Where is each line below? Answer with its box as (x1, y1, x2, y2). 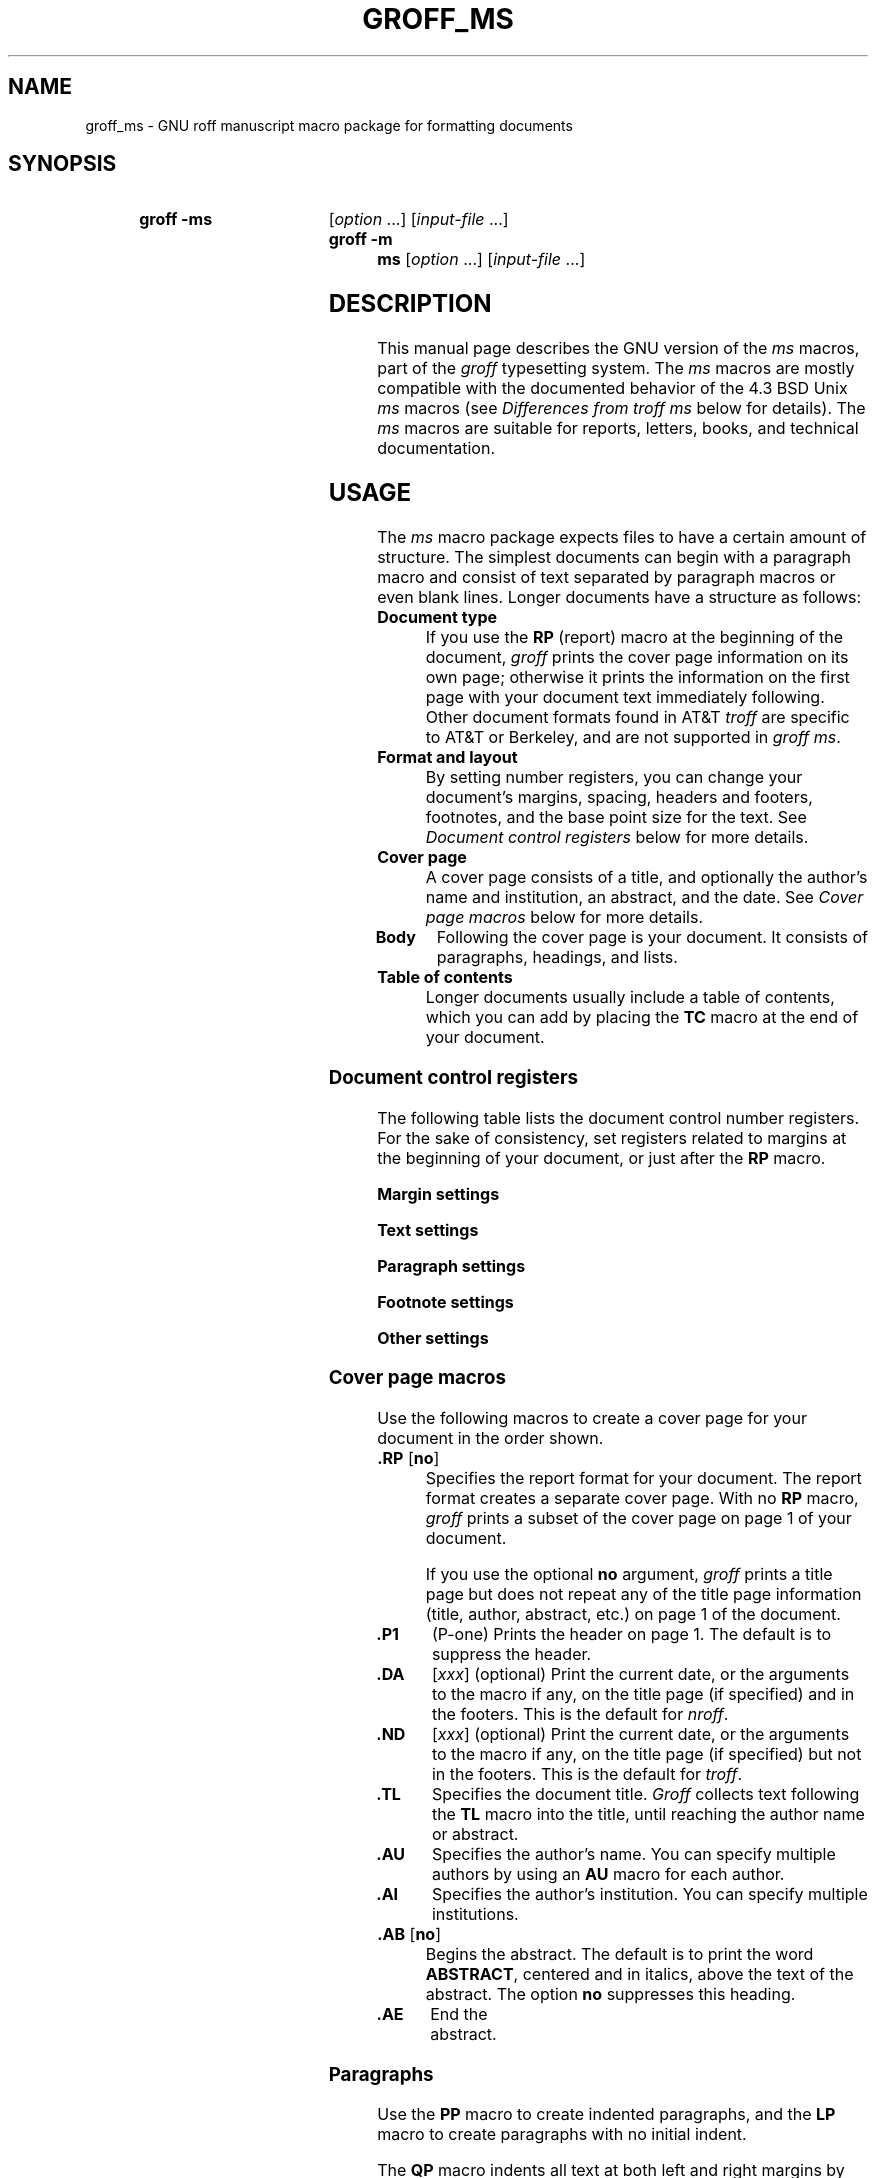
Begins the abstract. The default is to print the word (425, 1943, 814, 1964)
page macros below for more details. (425, 907, 704, 928)
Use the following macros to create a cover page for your (377, 1407, 807, 1428)
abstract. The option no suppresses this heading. (425, 1983, 796, 2004)
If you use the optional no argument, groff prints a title (425, 1563, 833, 1584)
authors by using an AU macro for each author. (431, 1863, 785, 1884)
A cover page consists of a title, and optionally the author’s (425, 867, 868, 888)
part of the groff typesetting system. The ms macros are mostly (377, 358, 855, 379)
